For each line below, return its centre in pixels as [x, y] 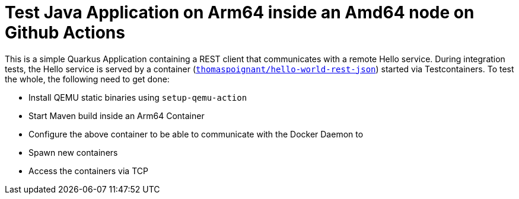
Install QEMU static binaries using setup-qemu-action [138, 97]
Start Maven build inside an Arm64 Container [117, 115]
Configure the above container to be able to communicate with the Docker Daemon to [196, 134]
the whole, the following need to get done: [87, 79]
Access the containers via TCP [88, 171]
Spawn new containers [73, 152]
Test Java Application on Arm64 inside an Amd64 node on [240, 12]
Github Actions [65, 33]
